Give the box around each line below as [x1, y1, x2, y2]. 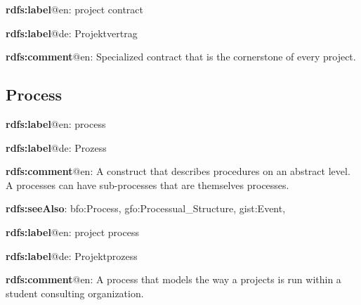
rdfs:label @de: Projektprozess [6, 248, 138, 263]
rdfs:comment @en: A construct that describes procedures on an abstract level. [6, 164, 350, 179]
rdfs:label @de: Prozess [6, 140, 107, 155]
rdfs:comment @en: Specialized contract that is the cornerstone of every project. [6, 49, 356, 64]
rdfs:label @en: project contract [6, 2, 143, 16]
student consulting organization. [6, 285, 144, 300]
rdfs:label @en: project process [6, 224, 139, 239]
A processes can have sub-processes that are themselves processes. [6, 177, 289, 192]
